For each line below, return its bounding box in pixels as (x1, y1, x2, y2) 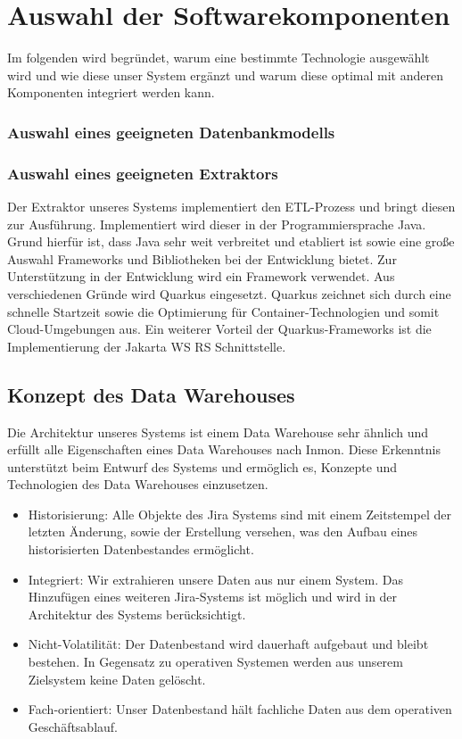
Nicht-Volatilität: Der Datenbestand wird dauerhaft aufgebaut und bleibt (28, 635, 429, 653)
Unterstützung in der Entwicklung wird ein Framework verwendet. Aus (7, 267, 395, 286)
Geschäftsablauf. (28, 717, 119, 735)
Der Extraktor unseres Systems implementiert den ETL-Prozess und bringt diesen (7, 196, 456, 215)
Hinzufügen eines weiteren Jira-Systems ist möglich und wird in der (28, 587, 398, 606)
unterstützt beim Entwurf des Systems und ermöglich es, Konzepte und (7, 457, 398, 476)
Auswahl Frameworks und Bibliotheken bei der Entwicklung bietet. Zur (7, 249, 397, 268)
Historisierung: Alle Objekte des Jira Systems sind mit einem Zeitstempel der (28, 504, 451, 523)
